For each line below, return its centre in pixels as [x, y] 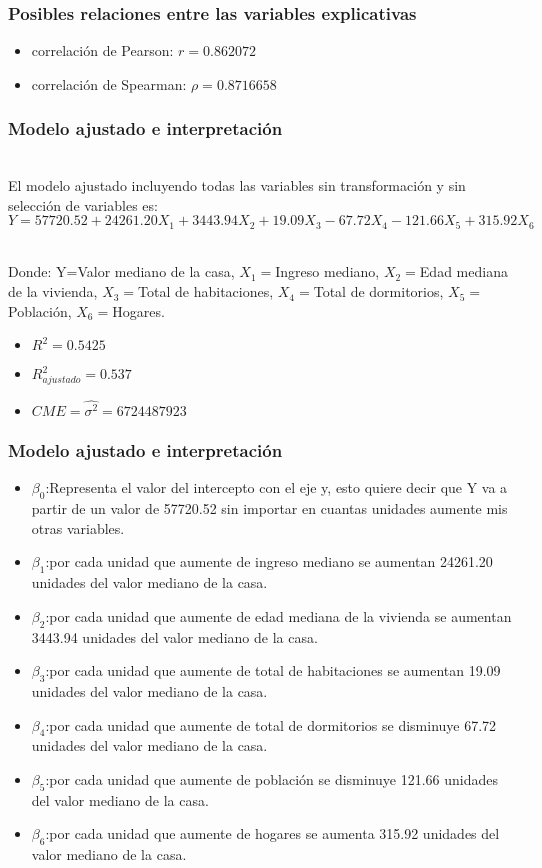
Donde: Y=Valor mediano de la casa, [121, 271]
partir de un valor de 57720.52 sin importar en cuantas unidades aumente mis [269, 508]
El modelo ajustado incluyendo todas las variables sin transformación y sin [237, 185]
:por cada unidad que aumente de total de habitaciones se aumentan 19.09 [273, 670]
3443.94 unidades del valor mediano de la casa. [174, 636]
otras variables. [78, 527]
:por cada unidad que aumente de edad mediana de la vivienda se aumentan [278, 615]
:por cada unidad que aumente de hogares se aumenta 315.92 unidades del [272, 833]
